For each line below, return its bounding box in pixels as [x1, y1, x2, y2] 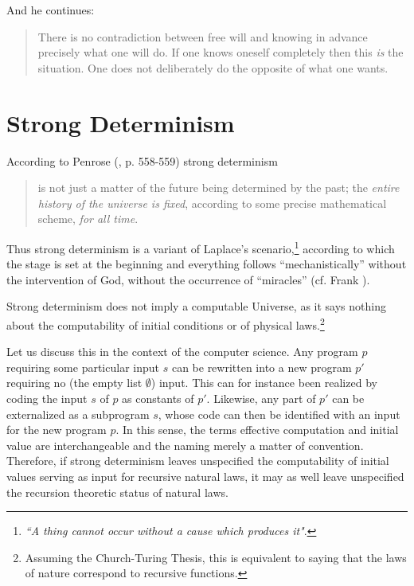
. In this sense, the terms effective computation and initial [115, 421, 399, 438]
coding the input [6, 389, 88, 406]
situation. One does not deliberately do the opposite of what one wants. [37, 59, 389, 76]
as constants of [122, 389, 194, 406]
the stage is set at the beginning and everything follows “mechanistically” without [6, 256, 407, 272]
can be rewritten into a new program [171, 358, 352, 375]
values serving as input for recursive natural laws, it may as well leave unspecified [6, 467, 404, 484]
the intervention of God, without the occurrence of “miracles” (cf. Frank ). [6, 271, 370, 287]
